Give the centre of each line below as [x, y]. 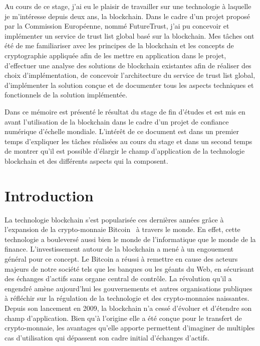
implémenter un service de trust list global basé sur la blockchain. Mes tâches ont [129, 35]
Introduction [49, 195]
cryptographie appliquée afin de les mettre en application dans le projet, [115, 55]
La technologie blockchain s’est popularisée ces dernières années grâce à [114, 219]
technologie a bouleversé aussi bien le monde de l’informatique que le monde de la [130, 239]
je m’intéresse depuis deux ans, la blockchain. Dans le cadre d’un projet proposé [127, 16]
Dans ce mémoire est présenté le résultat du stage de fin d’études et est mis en [125, 111]
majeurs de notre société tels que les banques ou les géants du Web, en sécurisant [129, 268]
